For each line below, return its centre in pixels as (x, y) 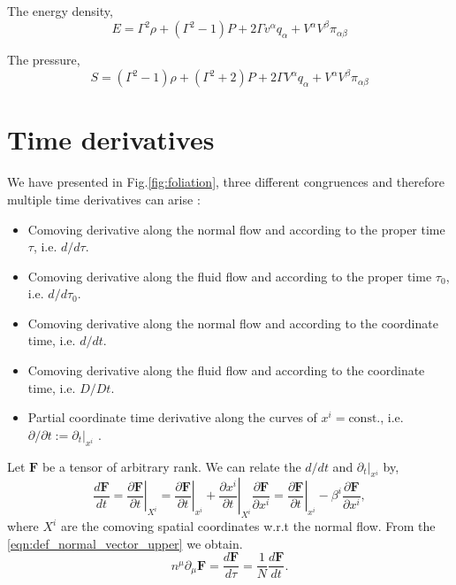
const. (365, 419)
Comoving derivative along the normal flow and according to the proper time (236, 229)
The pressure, (44, 60)
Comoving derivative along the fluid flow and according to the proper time (230, 276)
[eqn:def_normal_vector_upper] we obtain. (125, 543)
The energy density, (60, 11)
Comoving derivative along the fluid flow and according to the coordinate (226, 370)
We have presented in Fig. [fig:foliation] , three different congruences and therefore (226, 182)
